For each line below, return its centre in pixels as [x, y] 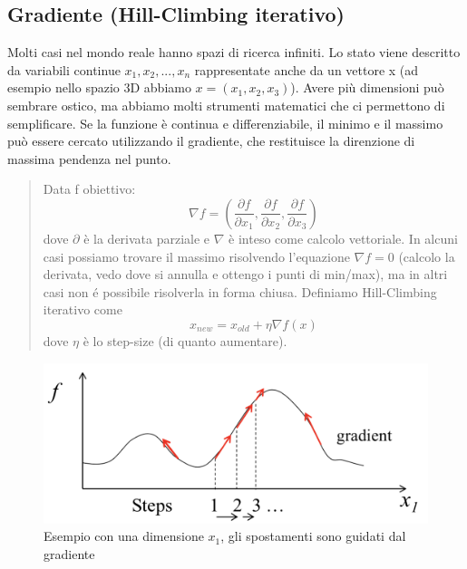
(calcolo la [427, 256]
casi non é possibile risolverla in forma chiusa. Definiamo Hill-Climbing [240, 291]
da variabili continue [64, 69]
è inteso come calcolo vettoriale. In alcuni [343, 238]
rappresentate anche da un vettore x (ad [306, 69]
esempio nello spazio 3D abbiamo [99, 87]
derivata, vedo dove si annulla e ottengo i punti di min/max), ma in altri [245, 274]
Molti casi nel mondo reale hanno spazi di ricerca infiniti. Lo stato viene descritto [234, 52]
